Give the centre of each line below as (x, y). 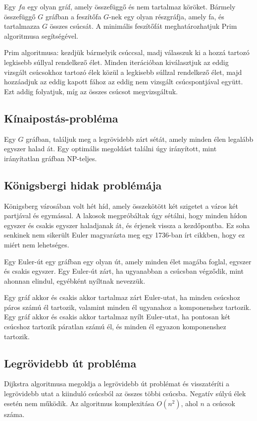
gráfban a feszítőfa (73, 16)
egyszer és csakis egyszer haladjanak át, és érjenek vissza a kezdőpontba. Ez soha (127, 225)
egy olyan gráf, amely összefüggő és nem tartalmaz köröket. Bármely (131, 6)
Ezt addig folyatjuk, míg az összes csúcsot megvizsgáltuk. (91, 91)
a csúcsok (221, 403)
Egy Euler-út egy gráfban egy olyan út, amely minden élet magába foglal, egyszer (128, 261)
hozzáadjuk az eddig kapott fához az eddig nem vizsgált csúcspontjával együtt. (124, 82)
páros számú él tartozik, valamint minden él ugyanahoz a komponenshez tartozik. (128, 307)
